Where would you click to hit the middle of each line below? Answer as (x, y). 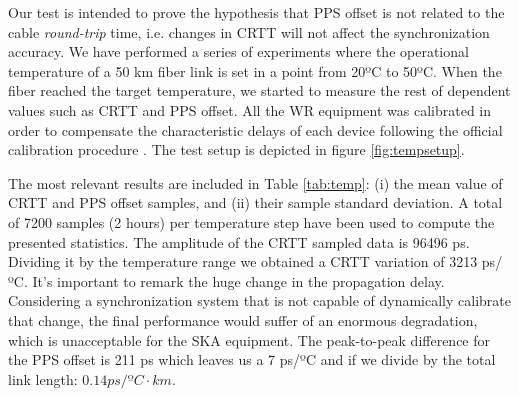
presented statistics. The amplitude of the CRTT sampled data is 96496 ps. (239, 241)
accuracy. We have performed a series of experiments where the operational (238, 51)
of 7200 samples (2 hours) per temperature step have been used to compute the (251, 221)
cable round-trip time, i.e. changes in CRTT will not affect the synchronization (249, 31)
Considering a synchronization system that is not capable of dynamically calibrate (259, 300)
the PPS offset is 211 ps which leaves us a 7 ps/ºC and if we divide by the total (252, 359)
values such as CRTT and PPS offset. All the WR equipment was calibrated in (249, 109)
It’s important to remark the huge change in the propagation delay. (238, 280)
